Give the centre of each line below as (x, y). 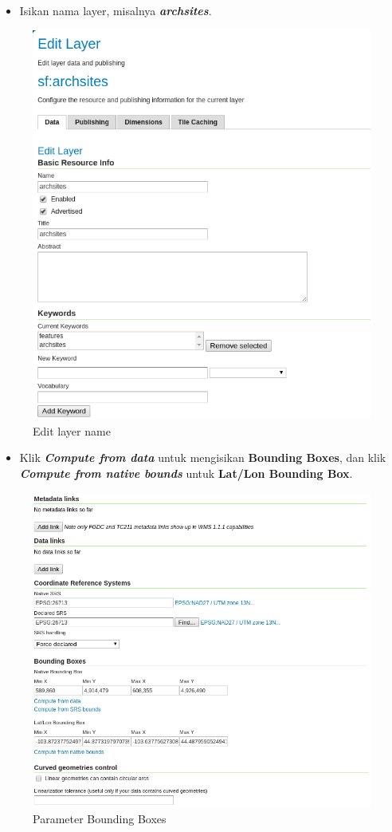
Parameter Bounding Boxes (100, 819)
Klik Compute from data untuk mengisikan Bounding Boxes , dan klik (203, 457)
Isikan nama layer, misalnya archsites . (116, 10)
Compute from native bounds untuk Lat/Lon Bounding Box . (186, 473)
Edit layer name (72, 430)
